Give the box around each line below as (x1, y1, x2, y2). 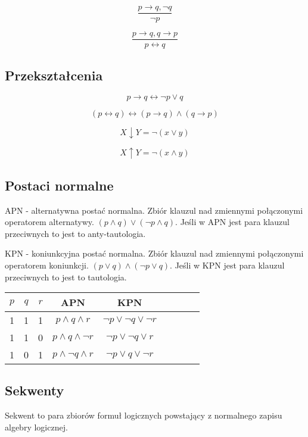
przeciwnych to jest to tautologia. (5, 270, 127, 283)
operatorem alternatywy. (5, 216, 94, 228)
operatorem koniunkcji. (5, 258, 89, 271)
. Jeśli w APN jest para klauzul (175, 216, 290, 228)
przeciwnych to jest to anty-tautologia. (5, 227, 146, 239)
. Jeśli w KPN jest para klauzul (170, 258, 285, 271)
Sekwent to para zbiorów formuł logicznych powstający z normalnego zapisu (5, 409, 282, 422)
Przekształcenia (5, 65, 103, 84)
